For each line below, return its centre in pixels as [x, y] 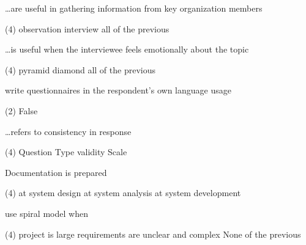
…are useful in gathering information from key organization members [134, 8]
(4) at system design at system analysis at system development [123, 193]
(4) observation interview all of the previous [87, 28]
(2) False [21, 110]
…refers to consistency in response [68, 131]
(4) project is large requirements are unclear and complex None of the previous [153, 234]
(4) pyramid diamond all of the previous [80, 69]
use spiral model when [47, 213]
